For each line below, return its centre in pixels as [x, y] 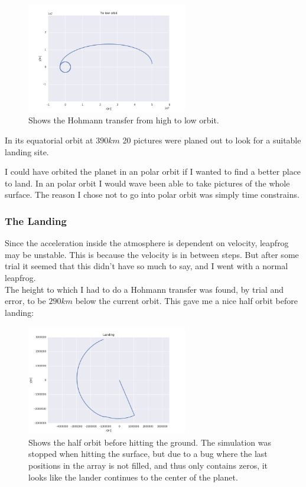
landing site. [27, 151]
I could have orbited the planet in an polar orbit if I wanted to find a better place [153, 171]
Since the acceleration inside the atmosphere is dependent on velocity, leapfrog [147, 243]
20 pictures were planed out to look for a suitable [212, 140]
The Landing [36, 220]
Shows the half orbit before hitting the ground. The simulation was [150, 442]
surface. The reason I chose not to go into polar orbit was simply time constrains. [152, 195]
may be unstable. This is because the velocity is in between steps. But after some [152, 254]
